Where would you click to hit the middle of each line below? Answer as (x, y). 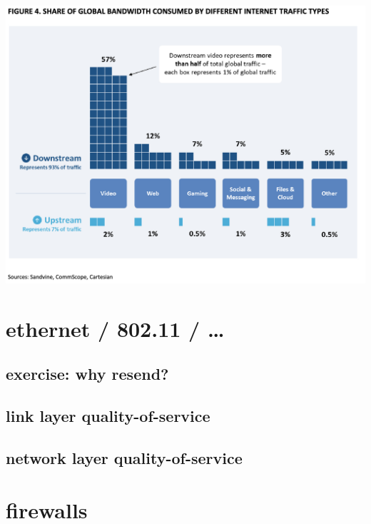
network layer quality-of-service (124, 457)
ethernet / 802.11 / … (115, 328)
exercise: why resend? (87, 374)
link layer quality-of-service (108, 415)
